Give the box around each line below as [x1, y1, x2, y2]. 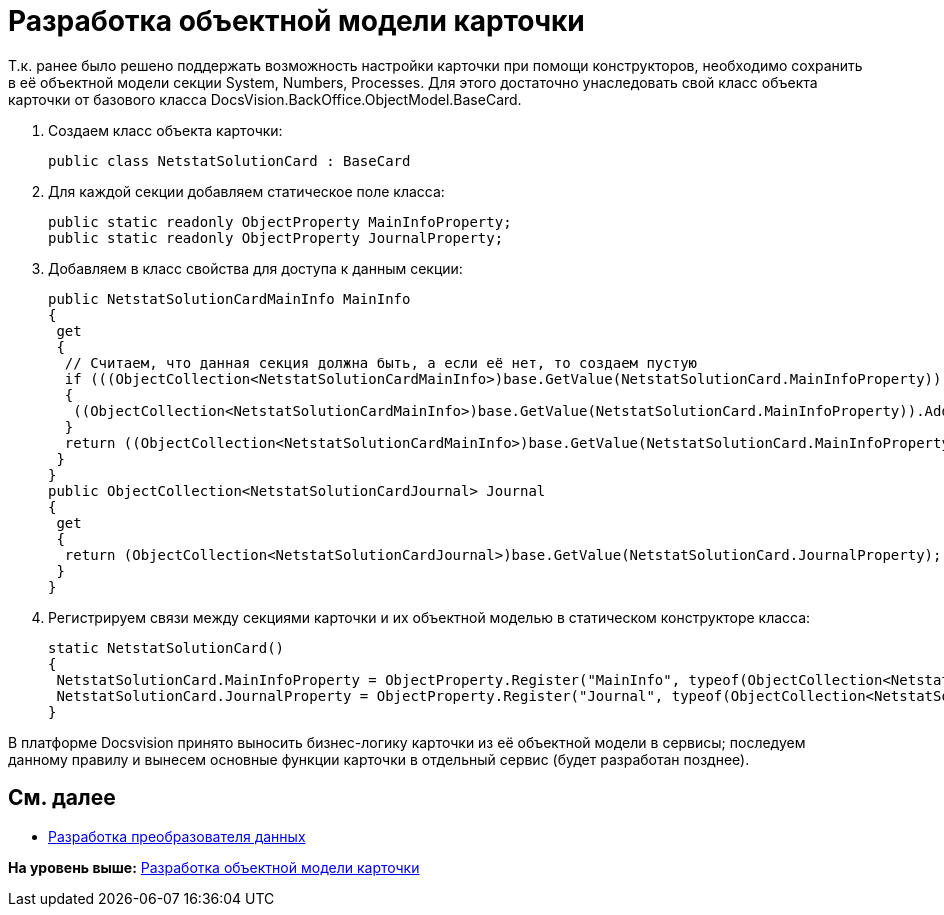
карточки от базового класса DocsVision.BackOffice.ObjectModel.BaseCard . [8, 90, 522, 108]
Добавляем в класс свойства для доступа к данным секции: [48, 259, 463, 277]
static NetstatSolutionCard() [48, 639, 285, 656]
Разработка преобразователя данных [48, 827, 306, 845]
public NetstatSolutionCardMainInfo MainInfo [48, 290, 411, 307]
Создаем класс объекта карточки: [48, 121, 283, 139]
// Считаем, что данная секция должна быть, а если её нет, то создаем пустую [64, 354, 698, 371]
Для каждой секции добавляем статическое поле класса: [48, 182, 445, 200]
